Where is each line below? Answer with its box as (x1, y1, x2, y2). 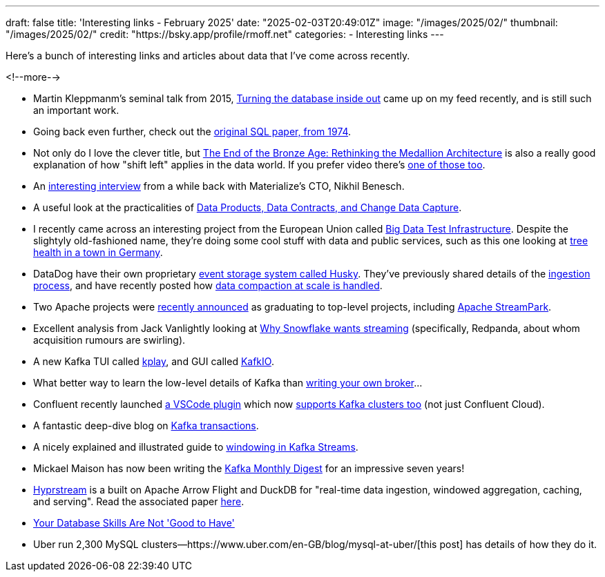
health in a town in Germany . (33, 246, 163, 258)
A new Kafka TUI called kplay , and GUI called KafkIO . (33, 355, 274, 367)
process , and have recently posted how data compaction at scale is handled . (33, 280, 383, 291)
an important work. (33, 104, 119, 116)
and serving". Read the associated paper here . (33, 496, 244, 507)
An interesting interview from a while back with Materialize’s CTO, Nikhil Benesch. (33, 180, 405, 192)
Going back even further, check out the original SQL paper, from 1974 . (33, 126, 352, 137)
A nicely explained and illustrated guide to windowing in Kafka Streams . (33, 441, 358, 453)
